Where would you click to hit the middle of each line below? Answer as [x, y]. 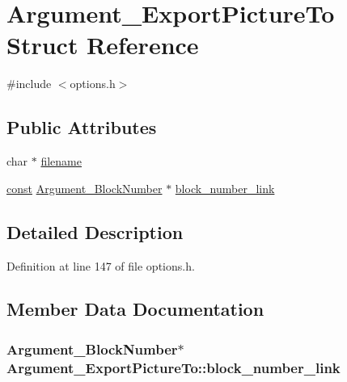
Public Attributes [82, 127]
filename [61, 161]
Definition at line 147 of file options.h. [101, 265]
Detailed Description [95, 231]
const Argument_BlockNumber [85, 188]
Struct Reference [103, 45]
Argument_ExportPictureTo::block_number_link [173, 367]
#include [29, 84]
